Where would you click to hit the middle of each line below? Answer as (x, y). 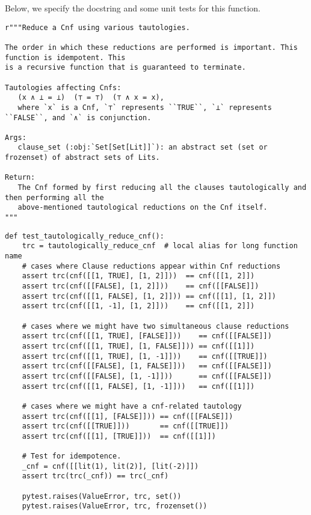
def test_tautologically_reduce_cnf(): (85, 236)
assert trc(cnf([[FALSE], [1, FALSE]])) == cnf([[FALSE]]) (147, 366)
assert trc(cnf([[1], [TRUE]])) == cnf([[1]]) (119, 436)
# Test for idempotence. (72, 456)
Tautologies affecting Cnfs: (63, 87)
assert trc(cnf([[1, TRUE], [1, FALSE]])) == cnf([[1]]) (138, 346)
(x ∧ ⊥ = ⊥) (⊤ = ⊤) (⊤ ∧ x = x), (91, 98)
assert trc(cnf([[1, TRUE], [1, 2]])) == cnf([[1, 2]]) (138, 276)
